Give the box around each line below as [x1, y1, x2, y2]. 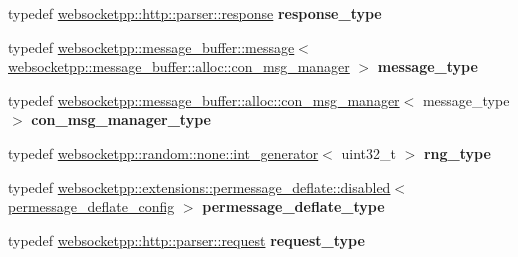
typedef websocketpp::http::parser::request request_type [8, 229, 365, 250]
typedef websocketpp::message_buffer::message [8, 36, 295, 57]
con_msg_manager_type [31, 109, 211, 130]
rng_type [423, 142, 491, 163]
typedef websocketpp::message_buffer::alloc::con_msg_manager [8, 89, 400, 110]
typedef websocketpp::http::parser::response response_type [8, 3, 382, 23]
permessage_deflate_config [8, 196, 175, 217]
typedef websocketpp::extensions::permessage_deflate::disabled [8, 176, 391, 197]
